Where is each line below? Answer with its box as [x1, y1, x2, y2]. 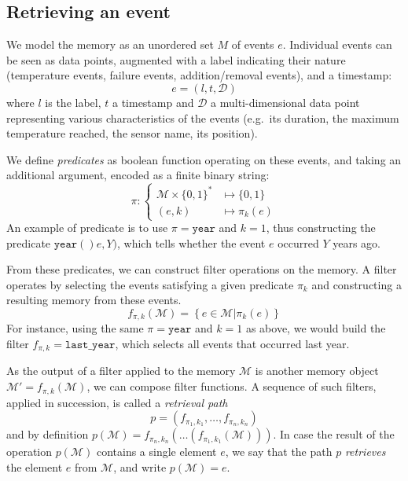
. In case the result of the [273, 426, 395, 442]
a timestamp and [112, 94, 194, 110]
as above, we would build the [245, 320, 386, 336]
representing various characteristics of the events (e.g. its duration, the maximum [6, 109, 399, 126]
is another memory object [255, 362, 379, 379]
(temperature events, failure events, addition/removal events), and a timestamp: [6, 67, 392, 83]
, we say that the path [225, 443, 333, 460]
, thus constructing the [266, 219, 376, 236]
